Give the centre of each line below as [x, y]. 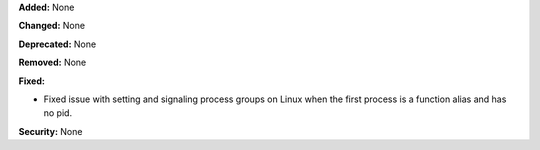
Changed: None [51, 26]
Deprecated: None [57, 44]
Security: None [50, 131]
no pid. [58, 113]
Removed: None [52, 62]
